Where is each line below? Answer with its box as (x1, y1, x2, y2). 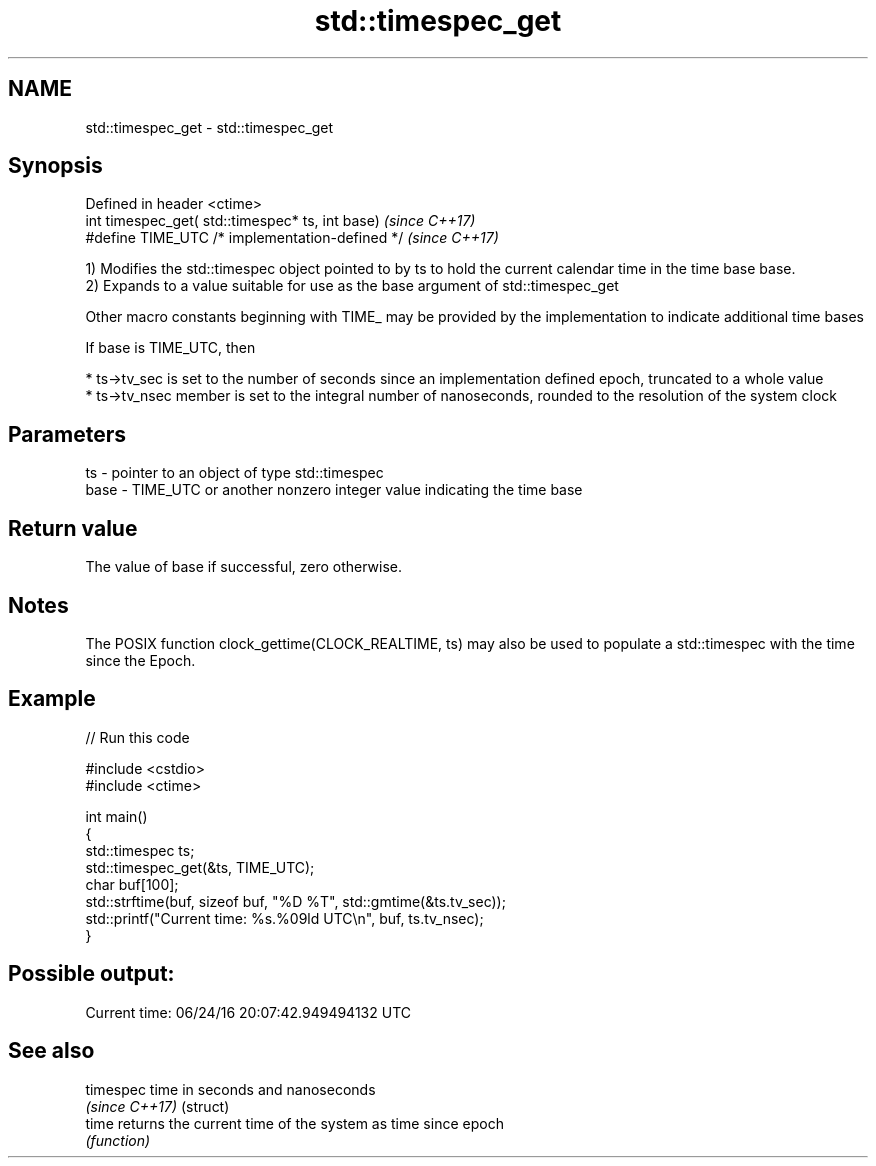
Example (8, 686, 96, 712)
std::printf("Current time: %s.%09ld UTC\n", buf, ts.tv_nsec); (85, 909, 484, 927)
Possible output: (8, 961, 175, 987)
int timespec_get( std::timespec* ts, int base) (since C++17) (85, 212, 476, 230)
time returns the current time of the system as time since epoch (85, 1114, 504, 1132)
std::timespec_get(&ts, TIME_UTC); (85, 858, 315, 876)
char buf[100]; (85, 875, 179, 893)
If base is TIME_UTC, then (85, 339, 256, 357)
